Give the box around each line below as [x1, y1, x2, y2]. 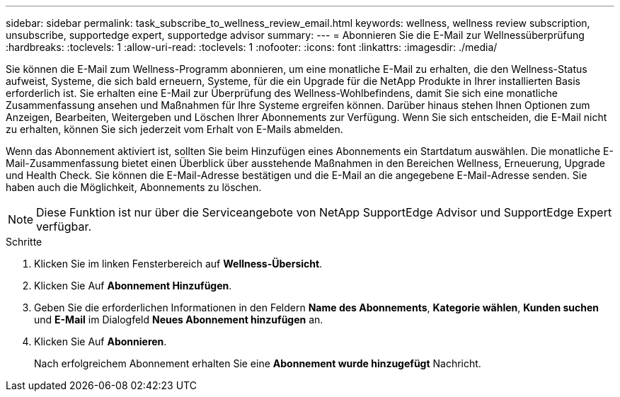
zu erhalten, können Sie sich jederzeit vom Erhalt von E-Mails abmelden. [6, 123, 343, 135]
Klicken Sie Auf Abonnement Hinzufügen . [34, 280, 232, 292]
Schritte [6, 236, 42, 248]
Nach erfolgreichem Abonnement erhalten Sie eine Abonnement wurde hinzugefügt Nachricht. [34, 357, 481, 369]
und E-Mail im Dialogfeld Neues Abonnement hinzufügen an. [34, 313, 323, 326]
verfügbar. [36, 219, 92, 234]
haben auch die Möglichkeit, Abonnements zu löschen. [6, 181, 262, 193]
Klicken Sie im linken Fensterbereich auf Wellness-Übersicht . [34, 258, 323, 270]
